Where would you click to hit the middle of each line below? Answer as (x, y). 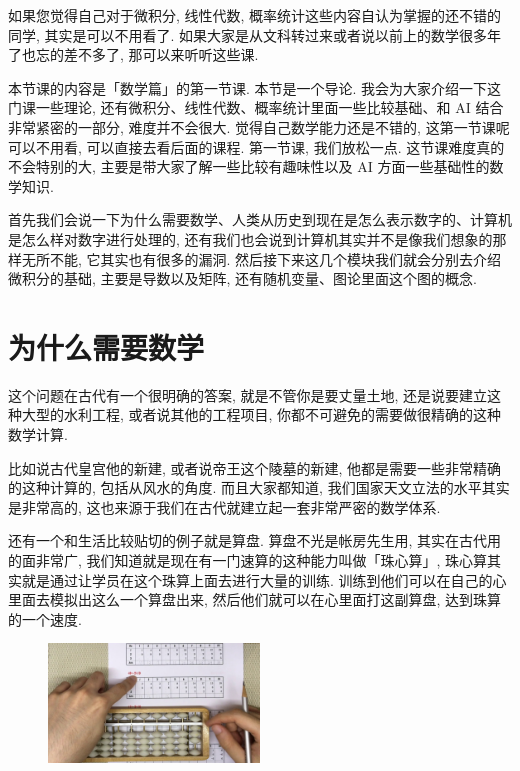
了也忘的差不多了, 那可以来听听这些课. (133, 54)
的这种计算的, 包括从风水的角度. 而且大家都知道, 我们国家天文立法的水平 (245, 487)
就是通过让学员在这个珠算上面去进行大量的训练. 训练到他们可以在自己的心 (264, 579)
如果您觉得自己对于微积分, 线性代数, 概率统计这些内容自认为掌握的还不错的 (255, 15)
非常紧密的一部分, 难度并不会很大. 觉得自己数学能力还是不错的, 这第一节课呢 (259, 126)
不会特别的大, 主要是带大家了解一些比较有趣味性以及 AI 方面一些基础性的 (249, 166)
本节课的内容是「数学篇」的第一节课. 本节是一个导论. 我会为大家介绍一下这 (255, 87)
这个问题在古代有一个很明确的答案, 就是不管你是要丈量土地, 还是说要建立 (248, 394)
